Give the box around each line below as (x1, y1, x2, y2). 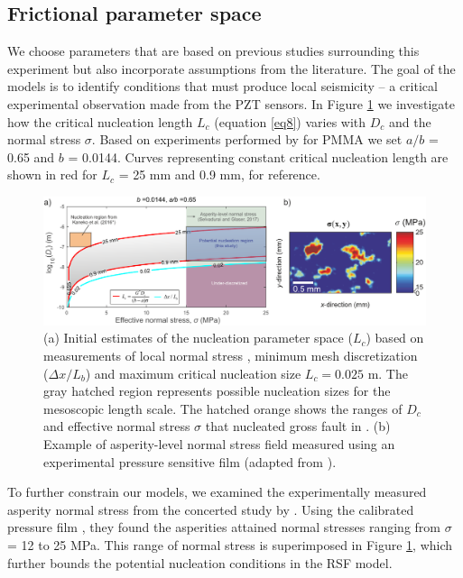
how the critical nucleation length (7, 112, 193, 131)
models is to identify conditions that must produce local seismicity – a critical (7, 77, 438, 96)
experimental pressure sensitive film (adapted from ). (43, 452, 337, 471)
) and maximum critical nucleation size (85, 363, 301, 382)
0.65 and (7, 147, 55, 166)
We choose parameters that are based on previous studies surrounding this (7, 41, 420, 60)
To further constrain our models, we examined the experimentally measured (7, 482, 427, 501)
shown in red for (7, 165, 97, 184)
